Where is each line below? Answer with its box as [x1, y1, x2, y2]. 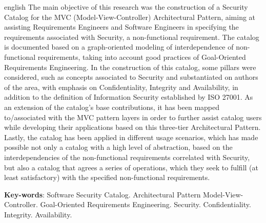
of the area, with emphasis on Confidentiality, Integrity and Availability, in [4, 81, 238, 92]
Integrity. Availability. [4, 209, 72, 219]
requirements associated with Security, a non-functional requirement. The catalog [4, 31, 259, 42]
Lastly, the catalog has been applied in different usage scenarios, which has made [4, 131, 258, 142]
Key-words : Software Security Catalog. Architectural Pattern [4, 189, 201, 199]
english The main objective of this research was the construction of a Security [4, 2, 248, 12]
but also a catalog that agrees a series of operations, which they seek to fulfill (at [4, 162, 258, 172]
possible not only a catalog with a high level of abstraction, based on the [4, 142, 233, 152]
